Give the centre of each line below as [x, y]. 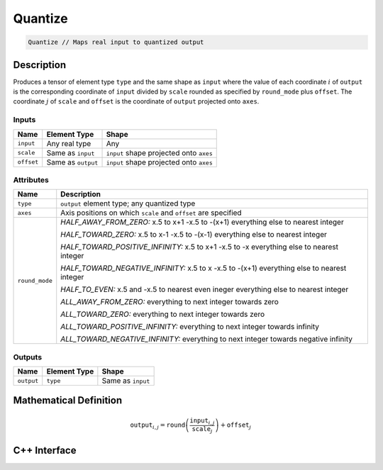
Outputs [28, 357]
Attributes [31, 179]
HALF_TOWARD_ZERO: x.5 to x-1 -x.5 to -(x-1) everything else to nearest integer [194, 235]
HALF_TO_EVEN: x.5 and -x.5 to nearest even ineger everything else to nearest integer [205, 289]
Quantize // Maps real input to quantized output [116, 42]
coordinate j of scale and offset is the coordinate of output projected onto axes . [136, 101]
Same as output [72, 162]
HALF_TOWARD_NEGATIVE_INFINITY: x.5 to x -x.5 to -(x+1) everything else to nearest [204, 268]
